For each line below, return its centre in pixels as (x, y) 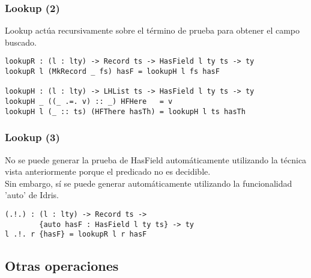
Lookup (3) (32, 137)
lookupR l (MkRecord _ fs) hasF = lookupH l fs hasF (112, 72)
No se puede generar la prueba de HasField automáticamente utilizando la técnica (156, 159)
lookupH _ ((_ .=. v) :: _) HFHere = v (89, 102)
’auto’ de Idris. (32, 195)
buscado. (21, 42)
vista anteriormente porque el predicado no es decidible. (108, 171)
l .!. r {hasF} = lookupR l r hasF (76, 234)
